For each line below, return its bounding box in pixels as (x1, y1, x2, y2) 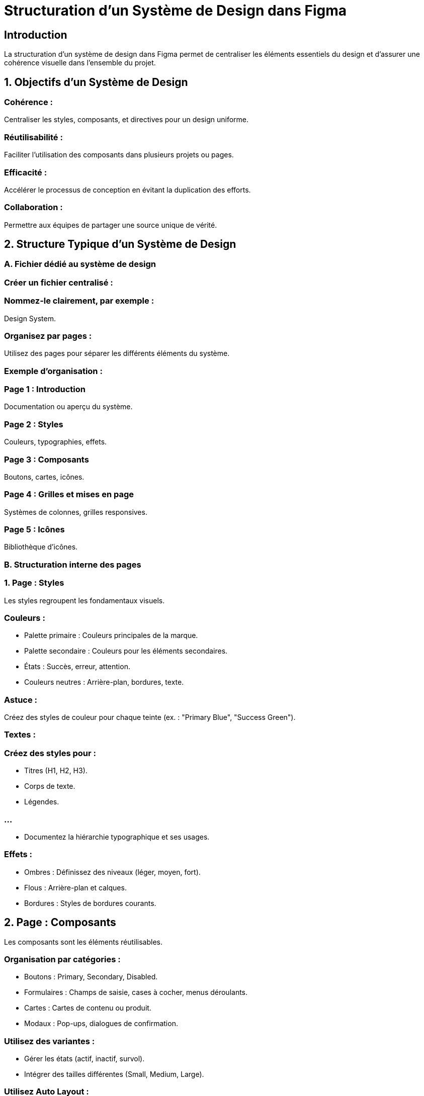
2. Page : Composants (4, 916, 116, 929)
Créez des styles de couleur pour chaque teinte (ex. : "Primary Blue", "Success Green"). (4, 713, 296, 722)
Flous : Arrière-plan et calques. (24, 883, 127, 892)
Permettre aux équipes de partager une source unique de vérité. (4, 220, 217, 229)
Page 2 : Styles (4, 419, 63, 429)
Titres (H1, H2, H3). (24, 766, 88, 775)
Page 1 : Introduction (4, 384, 86, 395)
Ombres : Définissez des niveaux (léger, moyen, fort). (24, 867, 201, 876)
